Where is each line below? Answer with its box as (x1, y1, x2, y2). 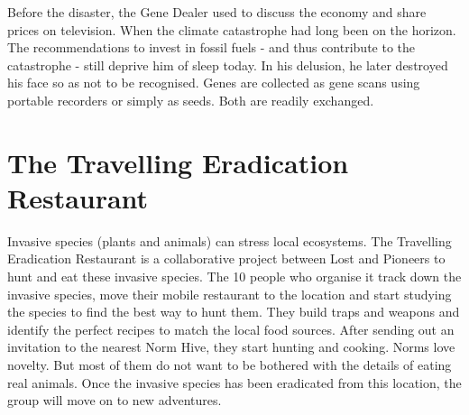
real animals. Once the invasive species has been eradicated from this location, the (7, 373, 462, 392)
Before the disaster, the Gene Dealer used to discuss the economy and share (7, 3, 427, 21)
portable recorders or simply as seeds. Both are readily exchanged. (7, 90, 374, 109)
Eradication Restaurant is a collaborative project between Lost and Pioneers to (7, 249, 446, 268)
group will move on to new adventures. (7, 391, 222, 410)
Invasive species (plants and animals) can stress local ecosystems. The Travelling (7, 231, 452, 250)
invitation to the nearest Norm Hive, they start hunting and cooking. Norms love (7, 337, 455, 356)
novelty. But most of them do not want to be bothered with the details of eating (7, 355, 452, 374)
